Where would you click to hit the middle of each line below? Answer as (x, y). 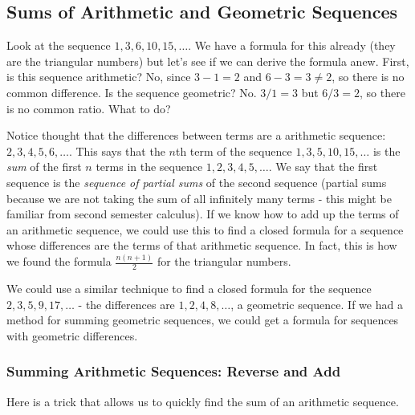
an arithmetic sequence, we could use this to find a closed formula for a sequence (205, 229)
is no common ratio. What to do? (89, 108)
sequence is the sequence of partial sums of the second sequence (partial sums (197, 182)
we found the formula (59, 261)
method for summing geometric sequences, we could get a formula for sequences (203, 320)
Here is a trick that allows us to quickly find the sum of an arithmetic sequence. (203, 401)
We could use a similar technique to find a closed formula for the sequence (189, 289)
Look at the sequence (59, 45)
